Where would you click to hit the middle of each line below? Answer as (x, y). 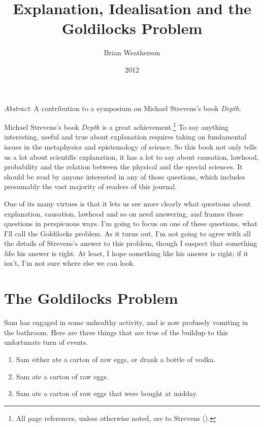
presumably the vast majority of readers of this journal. (91, 186)
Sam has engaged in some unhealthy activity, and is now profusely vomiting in (126, 322)
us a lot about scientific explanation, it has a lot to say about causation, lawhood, (131, 156)
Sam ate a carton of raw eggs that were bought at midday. (107, 393)
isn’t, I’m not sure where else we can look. (70, 263)
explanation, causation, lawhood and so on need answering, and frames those (124, 213)
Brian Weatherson (132, 52)
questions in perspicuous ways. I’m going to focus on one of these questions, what (131, 223)
